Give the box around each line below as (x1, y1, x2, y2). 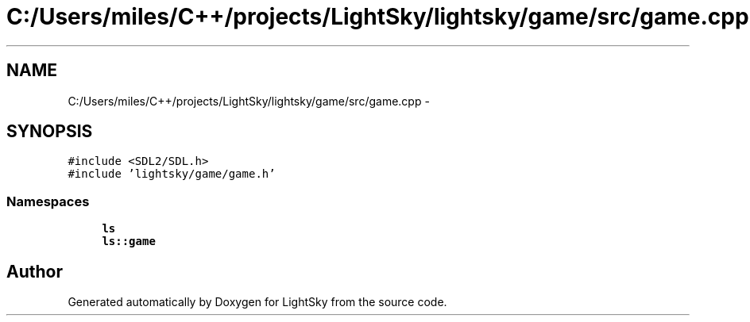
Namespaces (6, 193, 90, 209)
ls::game (102, 235, 156, 248)
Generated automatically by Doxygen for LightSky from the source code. (68, 295, 447, 309)
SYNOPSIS (6, 121, 93, 142)
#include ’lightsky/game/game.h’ (68, 167, 276, 181)
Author (6, 261, 63, 282)
